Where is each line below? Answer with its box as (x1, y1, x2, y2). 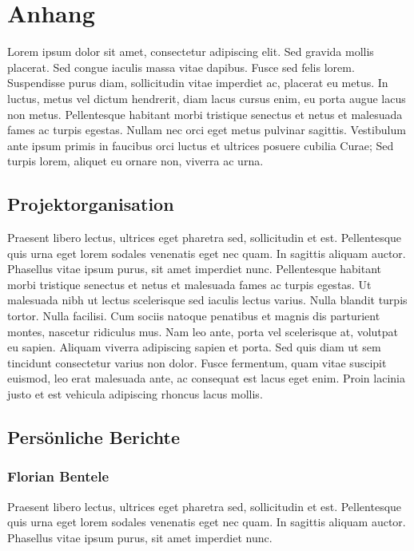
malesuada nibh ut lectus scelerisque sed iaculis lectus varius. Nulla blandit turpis (7, 291, 408, 308)
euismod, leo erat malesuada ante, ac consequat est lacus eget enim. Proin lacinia (7, 370, 405, 386)
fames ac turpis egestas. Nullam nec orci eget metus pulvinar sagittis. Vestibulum (7, 121, 406, 138)
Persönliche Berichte (7, 425, 181, 449)
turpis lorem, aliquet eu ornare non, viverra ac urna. (7, 153, 264, 169)
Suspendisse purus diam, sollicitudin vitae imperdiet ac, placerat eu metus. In (7, 74, 388, 91)
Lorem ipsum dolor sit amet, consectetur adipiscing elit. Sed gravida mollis (7, 43, 374, 60)
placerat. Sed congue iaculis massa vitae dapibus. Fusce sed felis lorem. (7, 58, 355, 75)
